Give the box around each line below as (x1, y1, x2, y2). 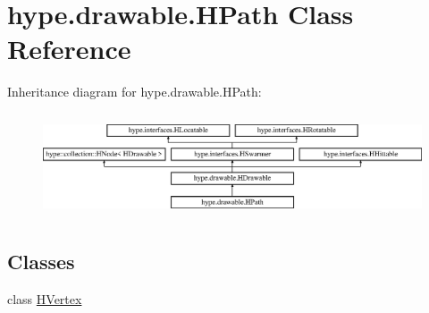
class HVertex (7, 290, 82, 309)
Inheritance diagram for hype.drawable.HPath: (7, 82, 262, 101)
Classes (7, 248, 75, 275)
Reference (7, 30, 131, 67)
